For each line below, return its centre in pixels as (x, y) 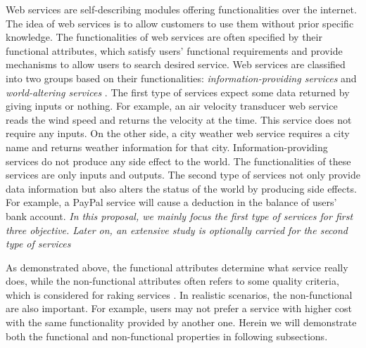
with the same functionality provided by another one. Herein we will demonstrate (181, 322)
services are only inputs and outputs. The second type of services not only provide (183, 175)
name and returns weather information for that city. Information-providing (167, 147)
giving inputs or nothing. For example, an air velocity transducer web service (172, 106)
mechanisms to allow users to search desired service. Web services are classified (176, 64)
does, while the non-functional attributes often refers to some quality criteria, (172, 281)
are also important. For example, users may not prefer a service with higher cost (179, 308)
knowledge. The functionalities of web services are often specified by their (164, 37)
